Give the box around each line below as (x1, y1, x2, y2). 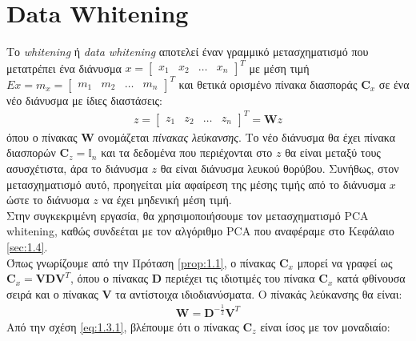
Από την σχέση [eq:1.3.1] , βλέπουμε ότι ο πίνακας (6, 318, 239, 335)
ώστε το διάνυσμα (6, 191, 90, 208)
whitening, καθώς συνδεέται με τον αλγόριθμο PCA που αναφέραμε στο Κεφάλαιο (6, 223, 394, 239)
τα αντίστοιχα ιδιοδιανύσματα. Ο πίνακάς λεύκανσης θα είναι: (115, 285, 402, 302)
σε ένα (378, 75, 410, 92)
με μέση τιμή (249, 59, 310, 76)
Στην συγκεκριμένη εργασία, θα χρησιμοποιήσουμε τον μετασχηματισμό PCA (6, 207, 369, 223)
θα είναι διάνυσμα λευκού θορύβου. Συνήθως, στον (160, 160, 399, 177)
